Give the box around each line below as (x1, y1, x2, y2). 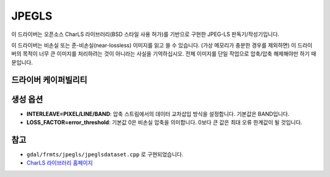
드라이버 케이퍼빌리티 (11, 74, 88, 85)
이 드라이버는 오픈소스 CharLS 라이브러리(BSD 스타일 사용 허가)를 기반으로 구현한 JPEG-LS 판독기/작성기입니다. (11, 31, 280, 38)
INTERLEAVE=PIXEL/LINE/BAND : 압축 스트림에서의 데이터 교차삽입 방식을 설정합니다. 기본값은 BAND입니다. (26, 110, 290, 117)
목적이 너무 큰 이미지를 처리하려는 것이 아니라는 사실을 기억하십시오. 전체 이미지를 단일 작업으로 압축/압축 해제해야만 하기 (22, 50, 310, 57)
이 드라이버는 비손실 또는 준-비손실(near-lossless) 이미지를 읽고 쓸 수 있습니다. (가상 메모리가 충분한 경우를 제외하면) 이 (11, 42, 296, 49)
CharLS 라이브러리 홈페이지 (26, 159, 93, 167)
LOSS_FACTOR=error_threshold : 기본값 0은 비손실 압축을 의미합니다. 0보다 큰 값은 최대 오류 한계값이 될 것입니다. (26, 119, 302, 126)
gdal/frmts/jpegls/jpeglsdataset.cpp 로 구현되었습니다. (26, 150, 183, 158)
